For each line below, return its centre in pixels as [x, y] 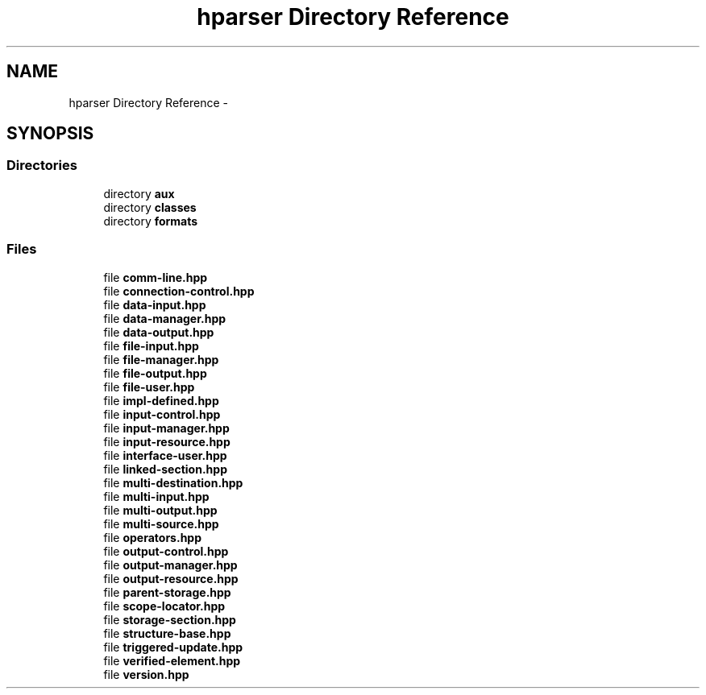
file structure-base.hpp [167, 633]
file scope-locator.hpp [164, 606]
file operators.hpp [153, 537]
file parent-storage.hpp [167, 592]
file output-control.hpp [166, 551]
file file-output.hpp [155, 373]
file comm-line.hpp [156, 277]
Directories [42, 165]
